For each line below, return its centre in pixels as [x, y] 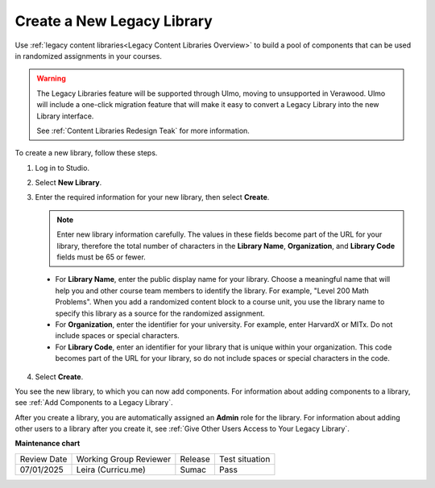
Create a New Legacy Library [114, 21]
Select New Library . [68, 183]
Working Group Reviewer [124, 459]
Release [195, 459]
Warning [51, 79]
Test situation [244, 459]
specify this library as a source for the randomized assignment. [160, 313]
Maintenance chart [48, 444]
